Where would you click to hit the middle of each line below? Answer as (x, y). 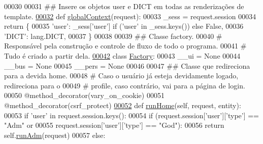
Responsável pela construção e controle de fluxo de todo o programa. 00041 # (125, 46)
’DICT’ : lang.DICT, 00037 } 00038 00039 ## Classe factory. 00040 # (113, 36)
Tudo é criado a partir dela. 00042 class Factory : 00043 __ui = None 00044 (122, 55)
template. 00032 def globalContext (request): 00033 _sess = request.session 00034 (130, 16)
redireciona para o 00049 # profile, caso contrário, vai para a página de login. (125, 85)
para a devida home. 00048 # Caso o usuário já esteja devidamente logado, (121, 76)
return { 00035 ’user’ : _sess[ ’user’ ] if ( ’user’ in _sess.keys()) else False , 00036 (124, 26)
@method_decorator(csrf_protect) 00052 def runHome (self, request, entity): (123, 105)
